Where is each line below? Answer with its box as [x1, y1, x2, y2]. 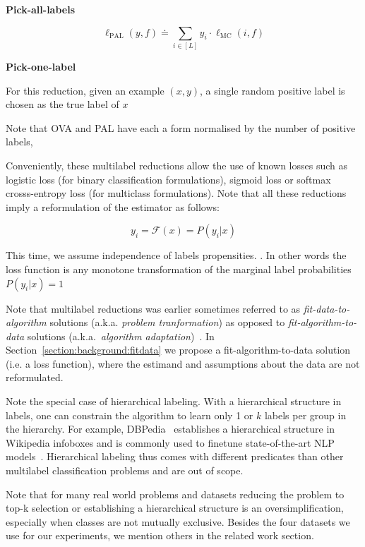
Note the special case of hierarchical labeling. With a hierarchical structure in [6, 394, 342, 409]
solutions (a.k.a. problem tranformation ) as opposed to [49, 315, 285, 330]
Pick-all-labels [6, 2, 76, 16]
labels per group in [264, 407, 347, 422]
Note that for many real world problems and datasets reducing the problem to [6, 486, 345, 501]
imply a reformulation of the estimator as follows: [6, 199, 220, 214]
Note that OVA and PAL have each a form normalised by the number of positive [6, 120, 356, 135]
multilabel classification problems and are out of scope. [6, 463, 244, 478]
